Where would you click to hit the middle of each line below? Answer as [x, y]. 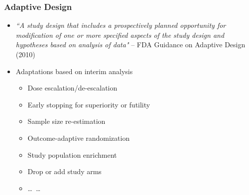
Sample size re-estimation [66, 121]
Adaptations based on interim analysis [74, 71]
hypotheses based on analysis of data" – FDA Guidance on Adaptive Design [130, 45]
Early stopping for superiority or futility [89, 104]
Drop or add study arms [64, 171]
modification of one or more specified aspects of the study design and [120, 35]
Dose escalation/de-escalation [72, 88]
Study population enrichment [72, 154]
